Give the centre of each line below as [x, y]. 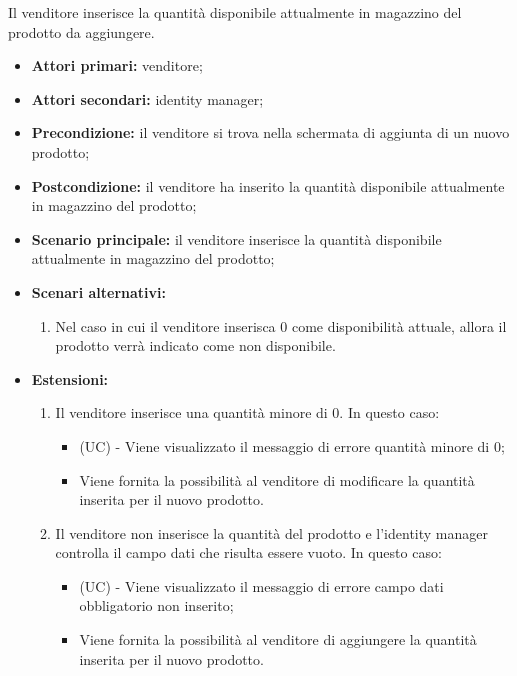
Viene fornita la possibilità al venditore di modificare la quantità [277, 479]
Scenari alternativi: [99, 291]
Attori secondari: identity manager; [147, 98]
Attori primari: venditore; [117, 65]
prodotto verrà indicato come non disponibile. [195, 345]
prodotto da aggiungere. [81, 31]
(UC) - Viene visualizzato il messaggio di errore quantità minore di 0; [292, 445]
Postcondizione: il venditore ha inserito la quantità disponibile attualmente [268, 185]
